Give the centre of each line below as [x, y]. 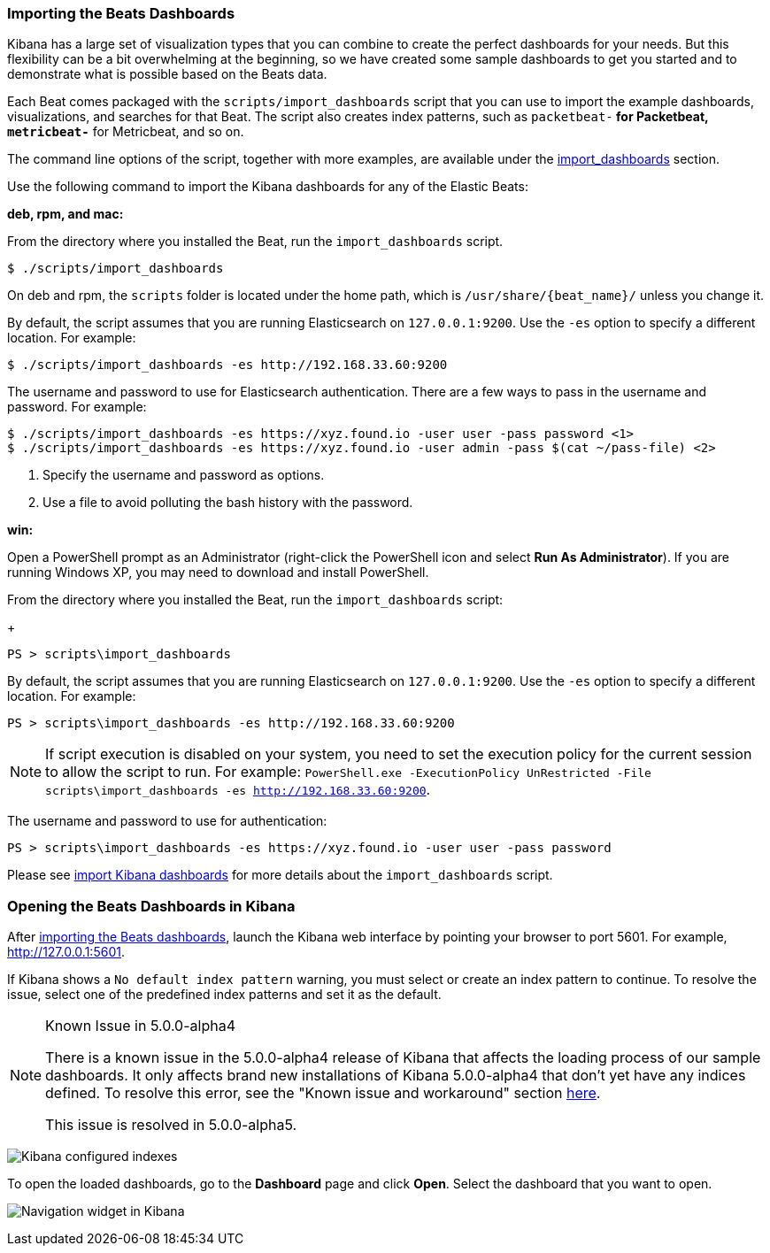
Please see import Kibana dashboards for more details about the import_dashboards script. [280, 875]
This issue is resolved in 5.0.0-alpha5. [171, 1125]
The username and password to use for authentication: [167, 821]
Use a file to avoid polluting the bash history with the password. [228, 503]
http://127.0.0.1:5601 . [66, 952]
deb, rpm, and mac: [65, 214]
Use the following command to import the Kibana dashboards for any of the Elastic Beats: [268, 187]
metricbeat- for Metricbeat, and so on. [126, 132]
